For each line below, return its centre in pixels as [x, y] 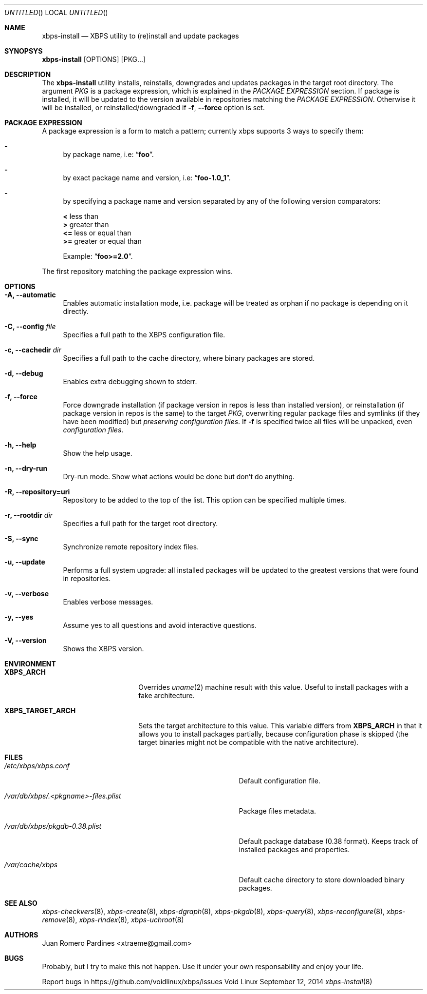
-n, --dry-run [26, 468]
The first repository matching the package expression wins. [138, 271]
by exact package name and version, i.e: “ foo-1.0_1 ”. [147, 178]
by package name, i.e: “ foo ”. [108, 154]
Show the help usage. [98, 453]
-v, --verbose [27, 594]
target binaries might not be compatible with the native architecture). [249, 742]
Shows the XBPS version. [103, 649]
